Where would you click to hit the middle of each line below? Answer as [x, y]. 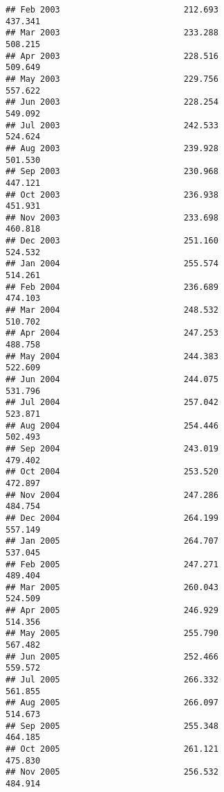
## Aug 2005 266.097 [112, 703]
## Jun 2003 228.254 [112, 102]
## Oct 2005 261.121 [112, 749]
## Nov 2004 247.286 [112, 495]
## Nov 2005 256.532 [112, 772]
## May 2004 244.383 [112, 356]
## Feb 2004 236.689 [112, 287]
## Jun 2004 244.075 [112, 379]
